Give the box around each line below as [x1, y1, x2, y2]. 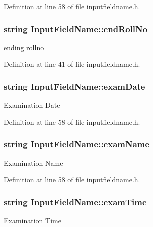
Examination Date [4, 100, 60, 110]
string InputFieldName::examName [4, 138, 150, 150]
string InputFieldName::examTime [4, 195, 147, 208]
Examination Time [4, 215, 61, 226]
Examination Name [4, 157, 63, 168]
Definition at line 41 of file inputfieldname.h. [4, 59, 140, 69]
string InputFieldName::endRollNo [4, 22, 148, 35]
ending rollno [4, 42, 44, 52]
